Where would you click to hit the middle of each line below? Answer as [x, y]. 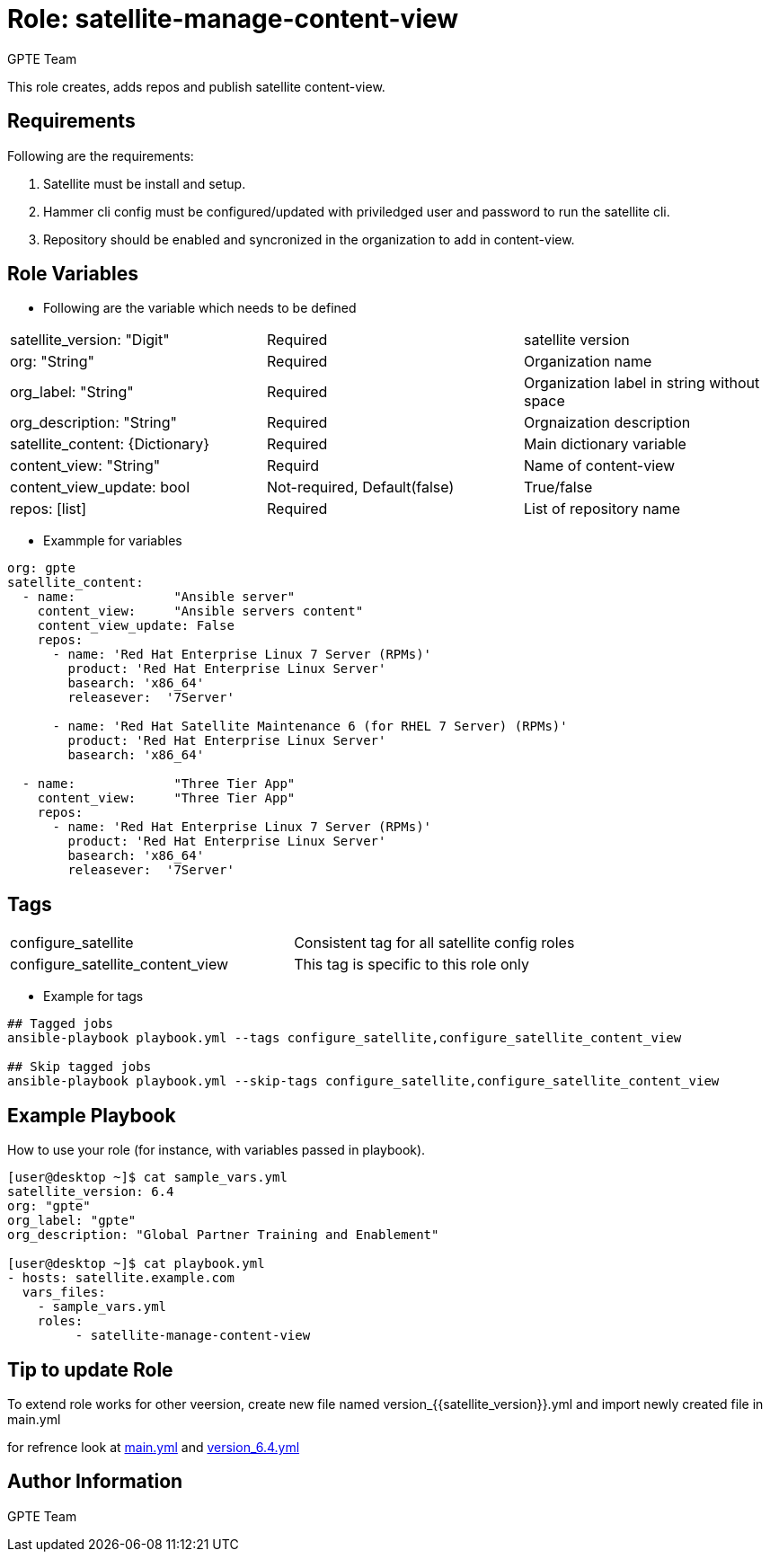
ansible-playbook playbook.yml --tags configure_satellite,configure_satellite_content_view [345, 1038]
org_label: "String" [72, 392]
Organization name [588, 362]
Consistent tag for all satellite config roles [434, 943]
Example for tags [93, 997]
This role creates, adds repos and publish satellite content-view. [196, 86]
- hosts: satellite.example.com [121, 1278]
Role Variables [73, 274]
